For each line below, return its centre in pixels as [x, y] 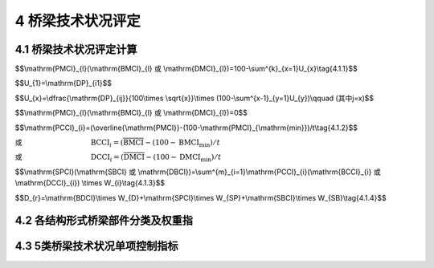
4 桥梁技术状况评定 [78, 21]
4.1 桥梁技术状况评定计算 [76, 49]
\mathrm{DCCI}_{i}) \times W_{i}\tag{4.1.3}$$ [90, 183]
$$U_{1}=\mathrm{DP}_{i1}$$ [63, 83]
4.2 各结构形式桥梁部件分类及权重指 [104, 221]
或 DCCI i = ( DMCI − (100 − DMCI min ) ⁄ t [118, 158]
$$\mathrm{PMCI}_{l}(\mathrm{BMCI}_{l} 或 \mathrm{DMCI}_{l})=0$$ [131, 113]
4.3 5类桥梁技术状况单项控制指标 [96, 246]
